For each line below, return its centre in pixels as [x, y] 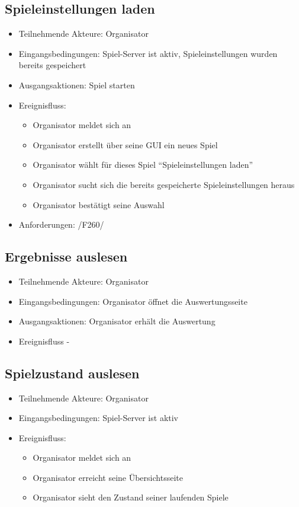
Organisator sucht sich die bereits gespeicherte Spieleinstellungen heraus [164, 184]
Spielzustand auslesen [72, 373]
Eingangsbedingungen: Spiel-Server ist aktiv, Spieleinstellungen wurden [148, 53]
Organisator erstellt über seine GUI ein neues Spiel [125, 144]
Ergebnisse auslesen [66, 256]
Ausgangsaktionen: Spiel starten [77, 84]
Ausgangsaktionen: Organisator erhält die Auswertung [117, 321]
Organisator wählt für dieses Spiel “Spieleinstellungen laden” [143, 165]
